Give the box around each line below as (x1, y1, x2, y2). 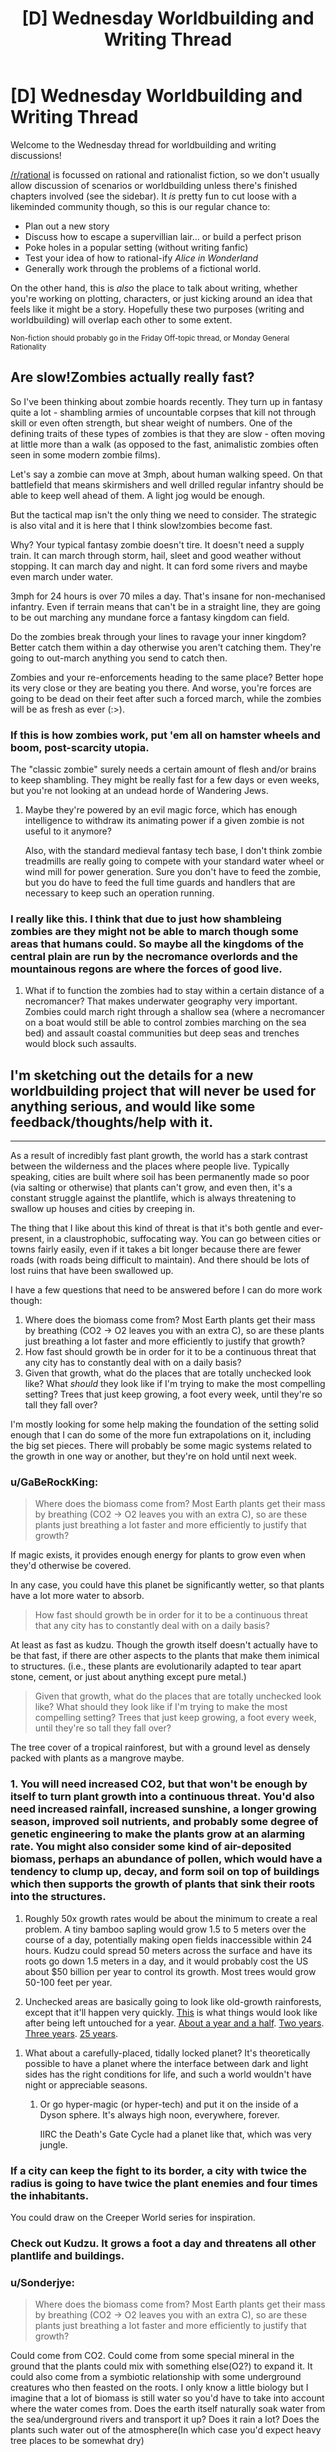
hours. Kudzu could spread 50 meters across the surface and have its (24, 1944, 313, 1956)
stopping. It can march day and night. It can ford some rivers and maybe (10, 560, 308, 572)
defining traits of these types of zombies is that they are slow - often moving (10, 427, 326, 439)
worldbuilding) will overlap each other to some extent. (10, 313, 233, 326)
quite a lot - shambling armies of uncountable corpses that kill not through (10, 406, 317, 418)
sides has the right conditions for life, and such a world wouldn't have (24, 2068, 312, 2080)
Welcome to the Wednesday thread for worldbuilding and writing (10, 138, 277, 151)
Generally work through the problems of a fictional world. (24, 262, 262, 274)
